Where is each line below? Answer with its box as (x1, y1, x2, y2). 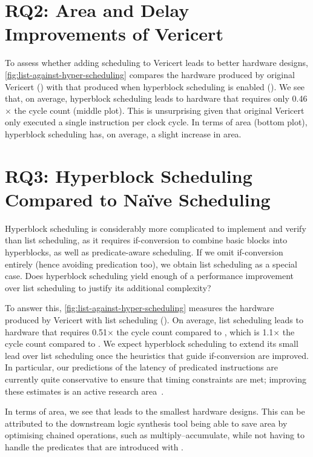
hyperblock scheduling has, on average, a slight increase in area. (5, 127, 242, 140)
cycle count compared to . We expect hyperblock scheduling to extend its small (5, 337, 298, 350)
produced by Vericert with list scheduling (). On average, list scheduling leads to (5, 313, 303, 326)
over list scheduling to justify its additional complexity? (5, 281, 211, 294)
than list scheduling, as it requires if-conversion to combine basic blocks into (5, 234, 288, 246)
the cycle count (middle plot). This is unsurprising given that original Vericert (14, 104, 305, 116)
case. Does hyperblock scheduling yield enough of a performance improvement (5, 269, 294, 282)
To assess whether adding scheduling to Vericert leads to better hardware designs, (5, 56, 308, 69)
